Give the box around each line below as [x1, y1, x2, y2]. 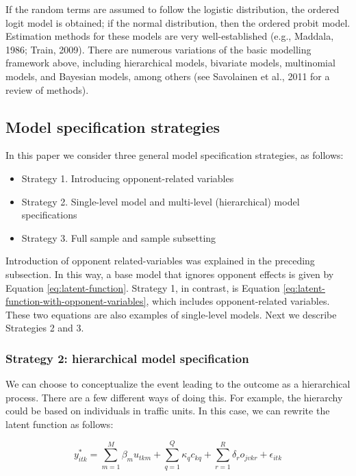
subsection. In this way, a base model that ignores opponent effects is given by [5, 266, 334, 281]
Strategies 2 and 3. [5, 321, 84, 335]
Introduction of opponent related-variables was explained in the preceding [5, 253, 315, 268]
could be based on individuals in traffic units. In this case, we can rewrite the [5, 403, 330, 418]
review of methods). [5, 82, 89, 97]
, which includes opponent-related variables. [146, 294, 330, 308]
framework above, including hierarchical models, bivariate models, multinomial [5, 55, 335, 70]
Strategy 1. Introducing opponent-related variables [21, 171, 234, 185]
